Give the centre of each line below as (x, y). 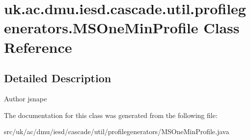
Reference (38, 47)
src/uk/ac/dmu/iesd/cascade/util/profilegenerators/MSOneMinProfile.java (117, 131)
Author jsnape (26, 98)
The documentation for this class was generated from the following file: (111, 115)
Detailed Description (58, 78)
